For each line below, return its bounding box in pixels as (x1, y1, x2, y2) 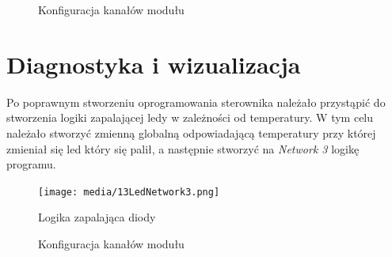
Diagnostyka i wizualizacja (6, 47, 301, 80)
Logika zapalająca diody (38, 209, 156, 225)
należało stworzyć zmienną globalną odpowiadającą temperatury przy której (6, 124, 376, 141)
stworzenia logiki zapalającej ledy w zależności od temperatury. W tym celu (6, 109, 374, 126)
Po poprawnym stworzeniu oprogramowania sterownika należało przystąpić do (6, 93, 386, 110)
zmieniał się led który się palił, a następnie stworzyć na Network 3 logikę (6, 140, 360, 157)
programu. (6, 156, 56, 172)
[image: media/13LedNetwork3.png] (38, 186, 220, 198)
